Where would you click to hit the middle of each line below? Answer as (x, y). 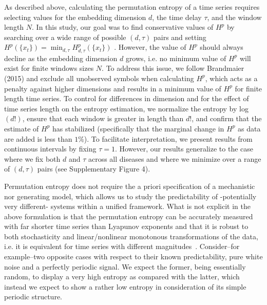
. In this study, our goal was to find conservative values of (123, 27)
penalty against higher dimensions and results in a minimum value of (113, 88)
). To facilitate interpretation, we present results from (168, 138)
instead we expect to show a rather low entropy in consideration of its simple (125, 286)
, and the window (234, 17)
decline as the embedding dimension (61, 58)
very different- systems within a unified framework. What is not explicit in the (127, 206)
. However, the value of (150, 47)
